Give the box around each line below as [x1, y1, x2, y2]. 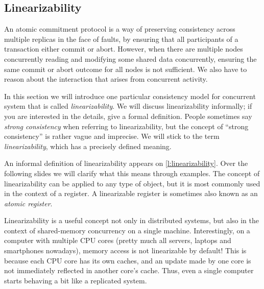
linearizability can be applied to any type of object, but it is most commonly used [4, 178, 260, 188]
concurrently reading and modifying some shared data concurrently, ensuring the [4, 53, 257, 64]
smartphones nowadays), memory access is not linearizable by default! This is [4, 245, 247, 256]
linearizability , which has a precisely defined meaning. [4, 140, 172, 151]
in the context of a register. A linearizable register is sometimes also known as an [4, 188, 258, 199]
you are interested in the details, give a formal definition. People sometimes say [4, 110, 252, 121]
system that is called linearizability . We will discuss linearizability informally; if [4, 101, 252, 111]
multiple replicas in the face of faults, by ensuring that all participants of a [4, 33, 238, 44]
